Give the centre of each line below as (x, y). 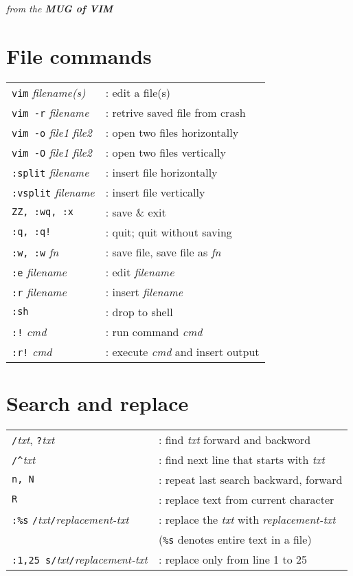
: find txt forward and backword (235, 439)
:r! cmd (32, 351)
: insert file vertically (155, 192)
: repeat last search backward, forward (250, 479)
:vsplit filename (53, 192)
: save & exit (136, 212)
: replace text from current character (246, 499)
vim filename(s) (49, 92)
